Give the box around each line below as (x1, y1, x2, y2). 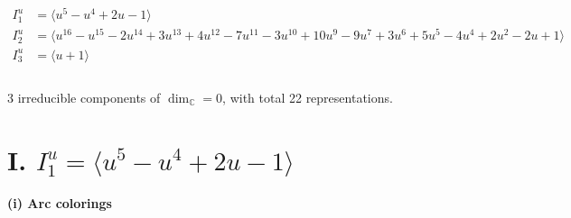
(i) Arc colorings (7, 193, 112, 212)
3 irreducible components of (7, 87, 161, 106)
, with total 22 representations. (222, 87, 393, 106)
